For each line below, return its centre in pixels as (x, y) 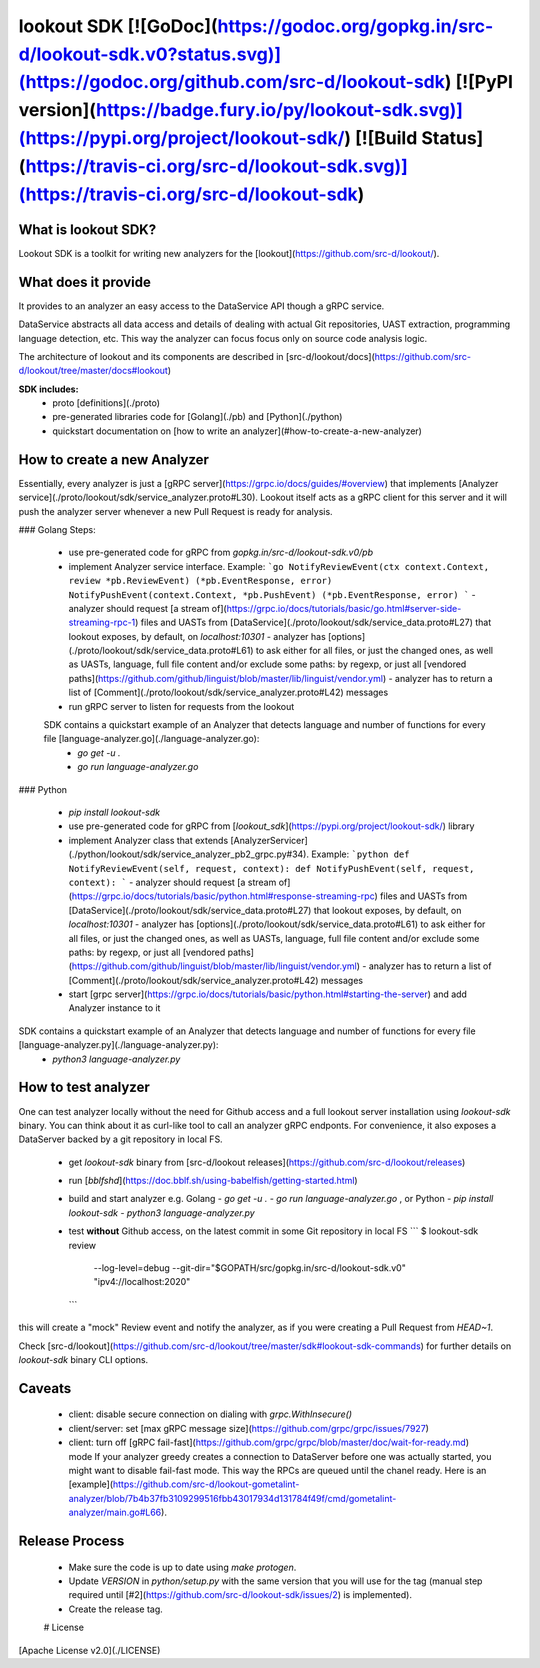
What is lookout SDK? (87, 229)
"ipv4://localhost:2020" (142, 1282)
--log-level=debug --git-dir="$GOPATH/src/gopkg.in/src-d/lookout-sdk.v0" (250, 1268)
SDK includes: (48, 389)
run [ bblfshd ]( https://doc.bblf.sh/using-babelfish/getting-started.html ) (213, 1181)
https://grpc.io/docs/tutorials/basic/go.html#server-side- (344, 608)
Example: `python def (360, 854)
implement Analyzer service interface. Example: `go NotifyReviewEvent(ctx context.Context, (279, 566)
